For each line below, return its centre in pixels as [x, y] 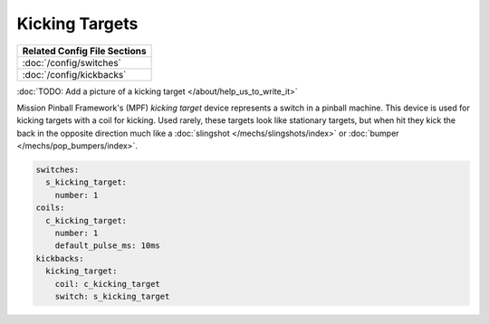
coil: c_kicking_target [107, 284]
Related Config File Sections [84, 51]
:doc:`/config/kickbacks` [74, 74]
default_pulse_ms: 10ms [107, 246]
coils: [50, 208]
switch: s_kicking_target [112, 296]
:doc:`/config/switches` [72, 62]
